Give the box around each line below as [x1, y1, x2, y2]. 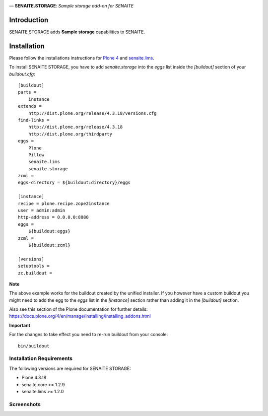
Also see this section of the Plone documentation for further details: [9, 306, 148, 312]
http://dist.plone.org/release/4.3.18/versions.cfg [28, 110, 157, 116]
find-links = [18, 117, 50, 123]
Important [9, 322, 31, 328]
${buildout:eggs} [28, 228, 70, 234]
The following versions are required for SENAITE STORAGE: [9, 365, 131, 371]
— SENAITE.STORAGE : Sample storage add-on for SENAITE [9, 3, 134, 8]
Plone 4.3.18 [21, 375, 47, 381]
